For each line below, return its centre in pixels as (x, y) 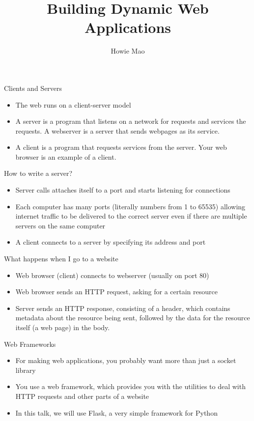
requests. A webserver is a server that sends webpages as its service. (117, 130)
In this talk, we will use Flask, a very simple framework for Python (116, 412)
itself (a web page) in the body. (63, 327)
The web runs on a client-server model (73, 104)
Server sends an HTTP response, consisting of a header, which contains (123, 308)
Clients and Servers (33, 88)
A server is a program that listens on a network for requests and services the (131, 121)
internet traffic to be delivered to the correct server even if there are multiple (131, 216)
